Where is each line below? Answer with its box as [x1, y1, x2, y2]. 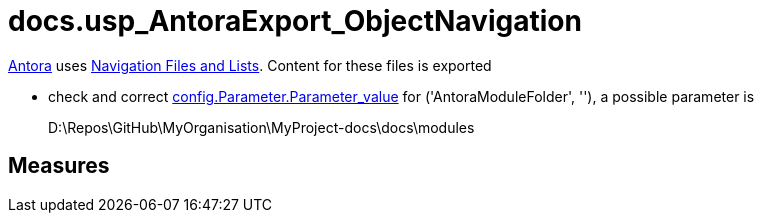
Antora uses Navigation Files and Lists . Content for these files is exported [8, 56, 492, 74]
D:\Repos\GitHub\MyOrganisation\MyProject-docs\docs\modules [48, 118, 475, 136]
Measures [8, 153, 110, 179]
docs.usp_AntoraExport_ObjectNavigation [8, 4, 582, 38]
